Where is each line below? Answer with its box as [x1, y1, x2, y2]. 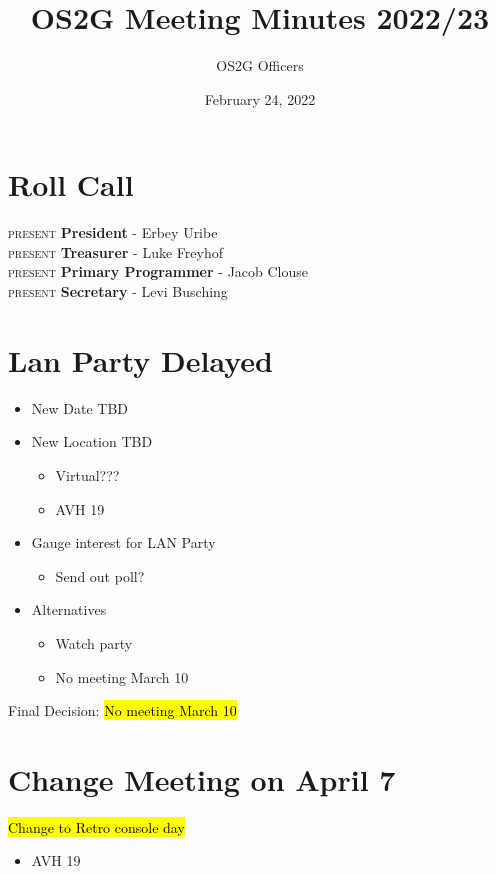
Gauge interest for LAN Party [31, 532, 216, 553]
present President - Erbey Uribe [8, 222, 218, 243]
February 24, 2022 [204, 88, 316, 109]
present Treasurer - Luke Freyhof [8, 241, 223, 262]
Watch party [55, 632, 133, 653]
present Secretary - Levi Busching [8, 281, 228, 302]
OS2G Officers [216, 55, 304, 76]
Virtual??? [55, 464, 120, 485]
